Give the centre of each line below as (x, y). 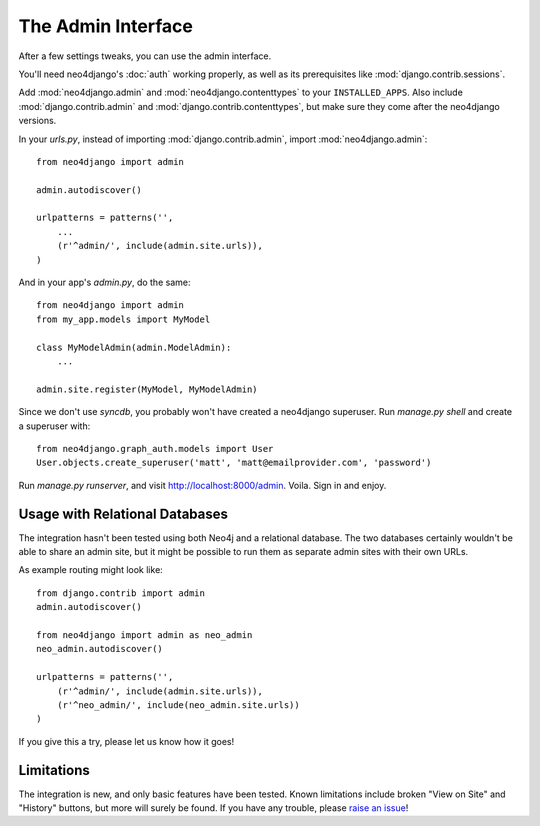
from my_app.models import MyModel (123, 319)
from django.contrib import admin (120, 593)
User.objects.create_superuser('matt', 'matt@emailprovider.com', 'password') (234, 463)
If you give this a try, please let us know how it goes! (126, 741)
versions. (37, 121)
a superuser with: (54, 426)
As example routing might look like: (91, 570)
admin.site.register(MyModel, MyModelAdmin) (147, 389)
